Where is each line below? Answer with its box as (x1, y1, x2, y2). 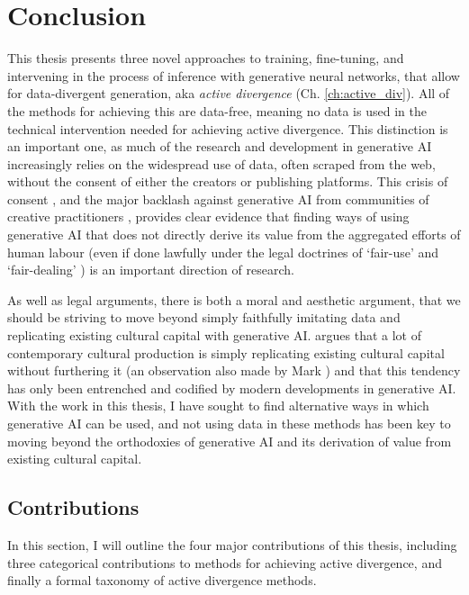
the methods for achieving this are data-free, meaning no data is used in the (7, 101, 427, 120)
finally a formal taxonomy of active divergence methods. (7, 571, 317, 590)
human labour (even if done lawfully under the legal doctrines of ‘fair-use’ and (7, 242, 439, 261)
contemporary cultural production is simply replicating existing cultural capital (7, 343, 445, 362)
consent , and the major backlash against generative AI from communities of (7, 189, 429, 208)
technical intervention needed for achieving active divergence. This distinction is (7, 119, 448, 138)
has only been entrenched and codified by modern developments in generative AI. (7, 378, 456, 397)
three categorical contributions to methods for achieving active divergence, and (7, 553, 442, 572)
